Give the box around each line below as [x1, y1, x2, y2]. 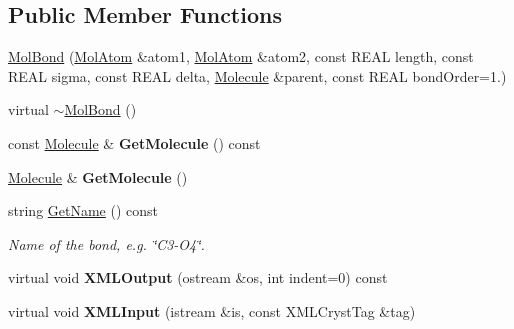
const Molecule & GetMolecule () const [8, 132, 261, 153]
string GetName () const [8, 200, 159, 221]
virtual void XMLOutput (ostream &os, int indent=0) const [8, 267, 388, 288]
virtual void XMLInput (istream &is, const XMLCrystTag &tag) [8, 300, 416, 321]
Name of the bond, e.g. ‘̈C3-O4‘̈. [8, 233, 205, 254]
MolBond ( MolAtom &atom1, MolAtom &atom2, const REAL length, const [8, 46, 474, 67]
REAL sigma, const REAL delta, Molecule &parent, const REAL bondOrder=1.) [8, 65, 507, 86]
